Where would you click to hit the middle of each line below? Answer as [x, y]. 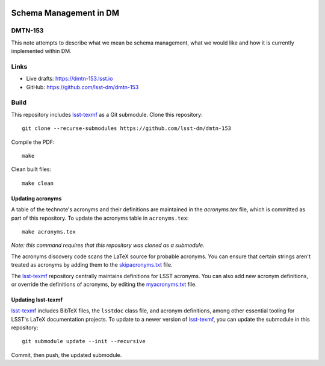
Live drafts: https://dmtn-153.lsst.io [70, 79]
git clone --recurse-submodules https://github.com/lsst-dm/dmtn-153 [127, 129]
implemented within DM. [41, 51]
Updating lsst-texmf [37, 299]
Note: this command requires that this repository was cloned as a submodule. [108, 245]
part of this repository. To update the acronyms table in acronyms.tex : [100, 218]
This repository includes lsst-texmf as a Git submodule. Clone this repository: [107, 114]
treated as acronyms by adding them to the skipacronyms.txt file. [92, 265]
